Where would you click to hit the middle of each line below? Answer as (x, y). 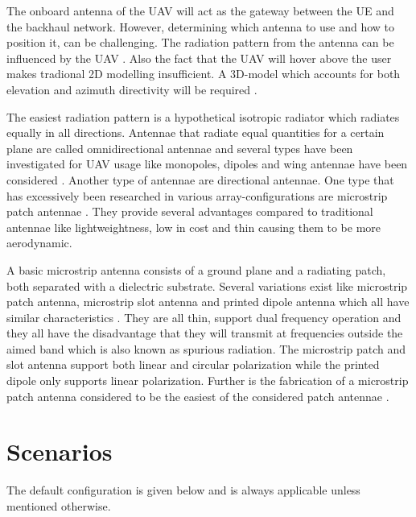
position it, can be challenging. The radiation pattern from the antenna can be (200, 42)
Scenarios (60, 451)
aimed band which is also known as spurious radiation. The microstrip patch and (206, 348)
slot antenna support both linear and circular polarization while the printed (193, 364)
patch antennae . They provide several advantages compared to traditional (190, 211)
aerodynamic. (39, 243)
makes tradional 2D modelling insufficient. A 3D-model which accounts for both (204, 74)
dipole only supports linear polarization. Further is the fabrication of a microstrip (208, 381)
